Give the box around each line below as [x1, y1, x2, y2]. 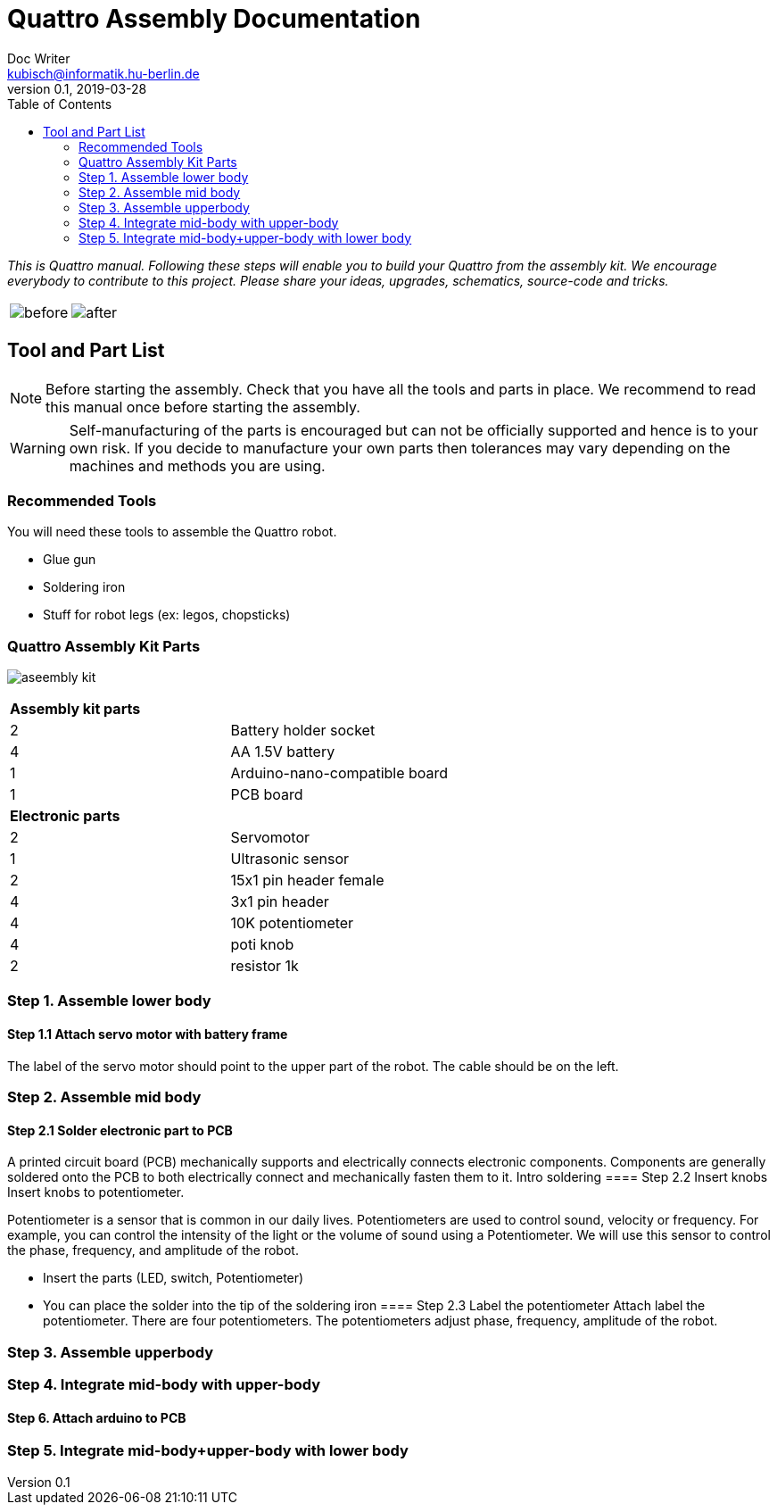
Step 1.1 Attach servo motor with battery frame [7, 1026, 288, 1043]
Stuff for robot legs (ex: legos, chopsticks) [43, 607, 291, 623]
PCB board [230, 785, 303, 804]
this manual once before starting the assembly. [45, 397, 360, 416]
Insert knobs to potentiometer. [7, 1184, 185, 1200]
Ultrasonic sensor [230, 850, 350, 868]
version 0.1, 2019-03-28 [7, 80, 147, 96]
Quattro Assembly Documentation [7, 4, 421, 34]
